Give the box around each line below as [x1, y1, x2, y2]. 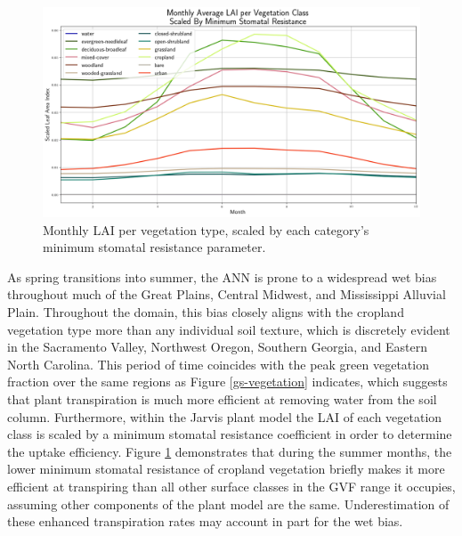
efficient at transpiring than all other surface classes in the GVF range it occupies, [7, 476, 456, 495]
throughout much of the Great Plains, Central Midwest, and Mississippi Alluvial [7, 285, 446, 304]
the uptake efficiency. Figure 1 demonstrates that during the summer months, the [7, 442, 452, 460]
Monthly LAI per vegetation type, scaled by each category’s [43, 220, 369, 239]
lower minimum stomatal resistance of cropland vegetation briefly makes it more [7, 459, 445, 478]
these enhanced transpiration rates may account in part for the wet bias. [7, 512, 403, 531]
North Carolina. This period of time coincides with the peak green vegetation [7, 354, 429, 373]
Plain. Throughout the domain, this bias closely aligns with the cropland [7, 302, 404, 321]
